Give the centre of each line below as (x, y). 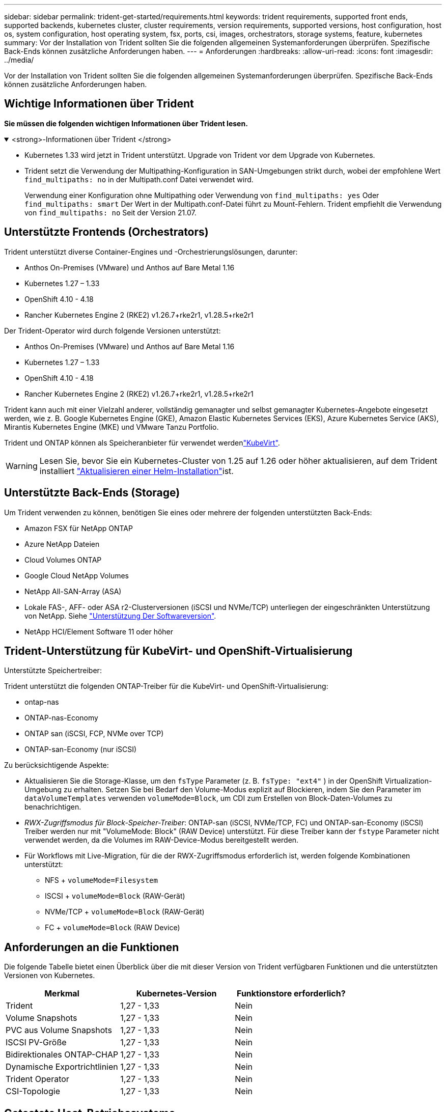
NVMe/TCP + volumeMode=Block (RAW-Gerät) (125, 912)
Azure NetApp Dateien (62, 544)
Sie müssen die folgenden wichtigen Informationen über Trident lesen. (126, 123)
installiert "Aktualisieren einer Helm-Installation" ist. (136, 471)
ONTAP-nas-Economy (61, 718)
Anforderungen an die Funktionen (92, 947)
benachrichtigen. (53, 807)
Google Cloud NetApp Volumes (77, 575)
